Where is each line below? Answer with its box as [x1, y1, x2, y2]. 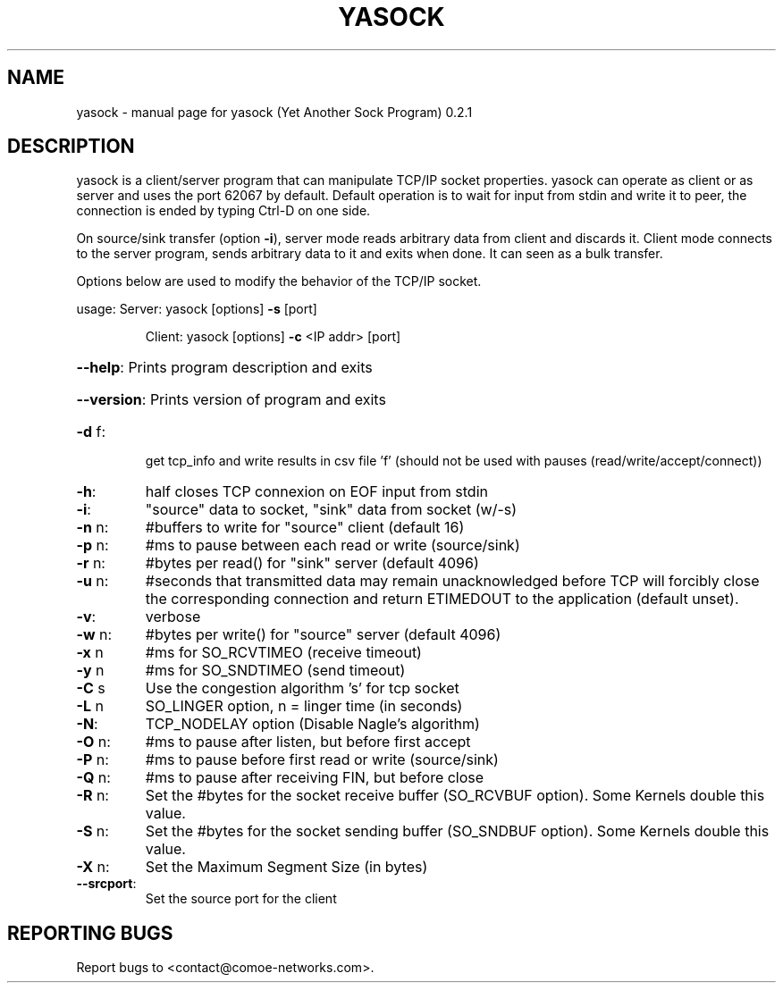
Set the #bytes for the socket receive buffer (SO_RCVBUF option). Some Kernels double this [145, 786, 765, 805]
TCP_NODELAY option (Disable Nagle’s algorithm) [145, 715, 480, 734]
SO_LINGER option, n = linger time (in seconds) [145, 697, 463, 716]
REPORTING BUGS [7, 921, 173, 944]
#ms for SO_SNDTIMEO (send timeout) [145, 661, 406, 680]
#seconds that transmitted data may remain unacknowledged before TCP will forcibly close [145, 572, 760, 591]
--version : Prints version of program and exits [76, 390, 386, 409]
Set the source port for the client [145, 891, 337, 907]
